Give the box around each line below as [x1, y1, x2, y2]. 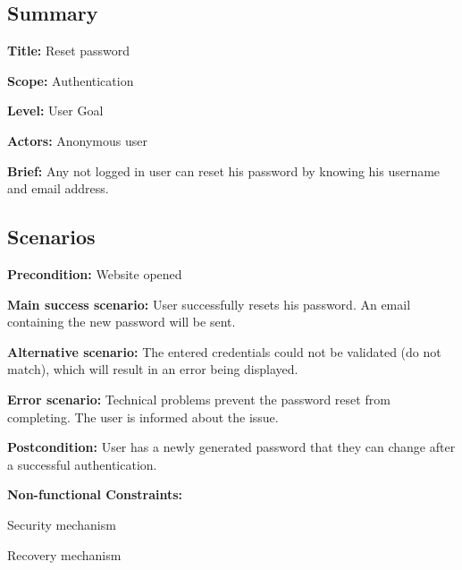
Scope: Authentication [7, 71, 134, 89]
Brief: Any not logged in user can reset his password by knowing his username [7, 161, 441, 180]
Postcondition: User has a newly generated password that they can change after [7, 438, 456, 456]
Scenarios [7, 223, 96, 251]
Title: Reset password [7, 41, 130, 60]
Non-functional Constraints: [7, 485, 183, 504]
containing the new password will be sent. [7, 312, 236, 331]
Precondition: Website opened [7, 264, 182, 283]
